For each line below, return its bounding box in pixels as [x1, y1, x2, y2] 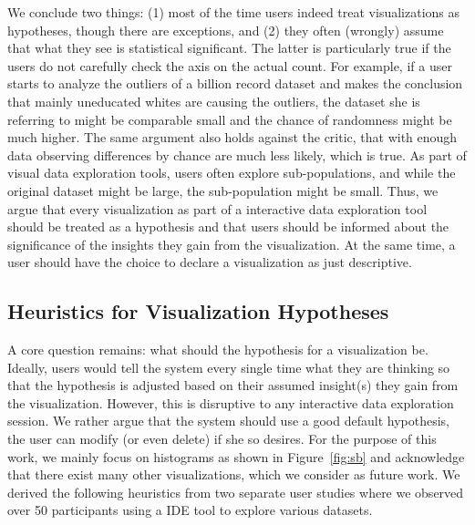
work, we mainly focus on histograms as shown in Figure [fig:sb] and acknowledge [7, 447, 465, 466]
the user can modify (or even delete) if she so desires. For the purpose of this [7, 429, 437, 448]
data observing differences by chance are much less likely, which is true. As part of [7, 145, 467, 164]
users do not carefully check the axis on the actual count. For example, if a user [7, 56, 452, 75]
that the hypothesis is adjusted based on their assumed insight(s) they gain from [7, 376, 459, 395]
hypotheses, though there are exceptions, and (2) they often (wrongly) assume [7, 20, 444, 39]
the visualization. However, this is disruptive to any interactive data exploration [7, 393, 454, 412]
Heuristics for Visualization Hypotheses [7, 297, 389, 325]
